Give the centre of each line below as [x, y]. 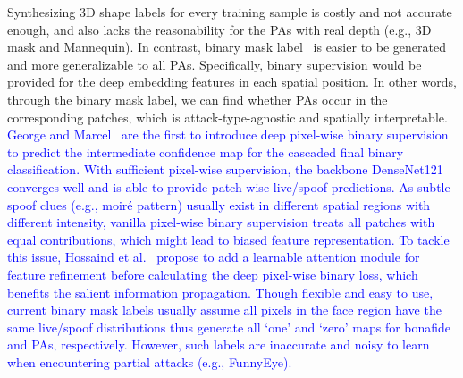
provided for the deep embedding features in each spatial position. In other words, [232, 82]
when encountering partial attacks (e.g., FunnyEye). [150, 361]
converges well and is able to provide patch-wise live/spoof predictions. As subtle [229, 186]
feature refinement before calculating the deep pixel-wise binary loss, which [213, 274]
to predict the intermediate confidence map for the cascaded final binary [206, 151]
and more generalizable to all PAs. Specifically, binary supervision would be [215, 64]
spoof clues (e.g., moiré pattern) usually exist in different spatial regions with [219, 204]
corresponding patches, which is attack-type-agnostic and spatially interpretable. [227, 117]
